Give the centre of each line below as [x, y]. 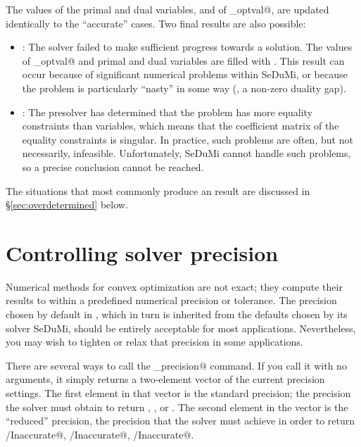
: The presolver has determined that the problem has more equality [167, 112]
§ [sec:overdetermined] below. [67, 204]
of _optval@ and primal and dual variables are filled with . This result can [183, 60]
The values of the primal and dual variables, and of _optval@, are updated [167, 9]
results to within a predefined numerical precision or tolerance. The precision [171, 300]
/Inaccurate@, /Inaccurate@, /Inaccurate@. [100, 434]
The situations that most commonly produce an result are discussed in [158, 190]
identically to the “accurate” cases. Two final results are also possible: [156, 23]
